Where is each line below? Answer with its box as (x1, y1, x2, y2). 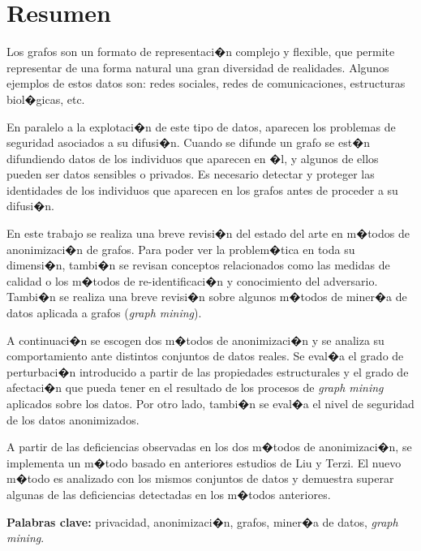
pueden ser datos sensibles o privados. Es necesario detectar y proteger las (6, 166, 375, 183)
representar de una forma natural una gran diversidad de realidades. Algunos (6, 58, 389, 75)
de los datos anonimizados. (6, 411, 140, 428)
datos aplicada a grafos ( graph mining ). (6, 304, 202, 321)
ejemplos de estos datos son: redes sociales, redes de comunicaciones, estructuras (6, 75, 406, 92)
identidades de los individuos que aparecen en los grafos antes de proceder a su (6, 181, 398, 198)
